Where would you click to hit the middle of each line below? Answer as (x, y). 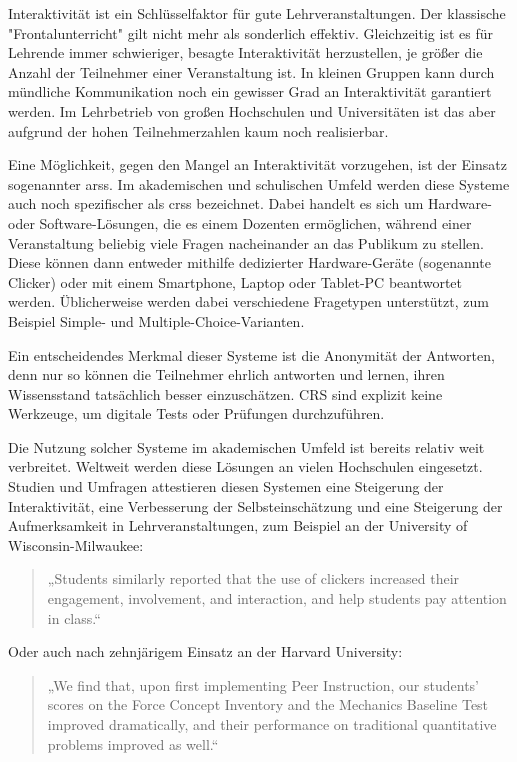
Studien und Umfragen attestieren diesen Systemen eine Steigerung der (226, 486)
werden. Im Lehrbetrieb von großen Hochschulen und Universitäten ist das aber (252, 110)
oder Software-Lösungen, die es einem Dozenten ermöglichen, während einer (240, 222)
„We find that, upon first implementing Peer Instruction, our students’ (263, 684)
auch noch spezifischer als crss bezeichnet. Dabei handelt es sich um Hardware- (250, 203)
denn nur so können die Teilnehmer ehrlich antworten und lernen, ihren (226, 374)
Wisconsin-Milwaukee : (76, 544)
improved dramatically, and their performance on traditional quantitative (272, 724)
